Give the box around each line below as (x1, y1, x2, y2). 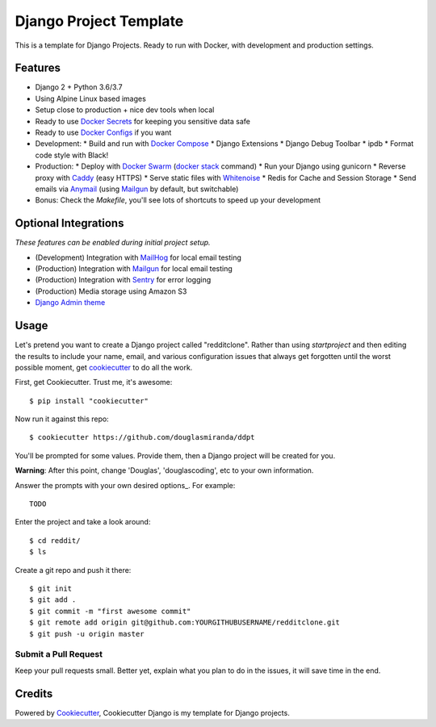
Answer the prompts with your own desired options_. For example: (15, 480, 236, 490)
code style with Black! (35, 150, 109, 160)
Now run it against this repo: (15, 414, 109, 424)
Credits (15, 687, 53, 700)
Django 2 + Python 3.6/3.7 (35, 82, 123, 92)
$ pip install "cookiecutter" (29, 396, 149, 405)
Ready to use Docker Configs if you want (35, 127, 172, 137)
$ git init (29, 583, 73, 593)
